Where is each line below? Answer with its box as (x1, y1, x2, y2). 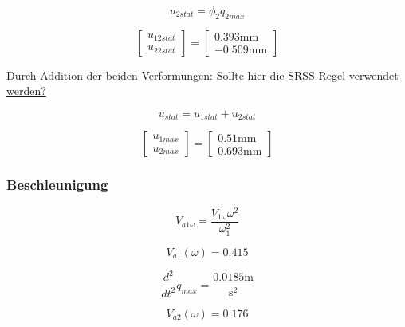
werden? (6, 82, 46, 99)
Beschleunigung (6, 175, 108, 195)
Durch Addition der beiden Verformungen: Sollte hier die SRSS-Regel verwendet (6, 66, 399, 83)
